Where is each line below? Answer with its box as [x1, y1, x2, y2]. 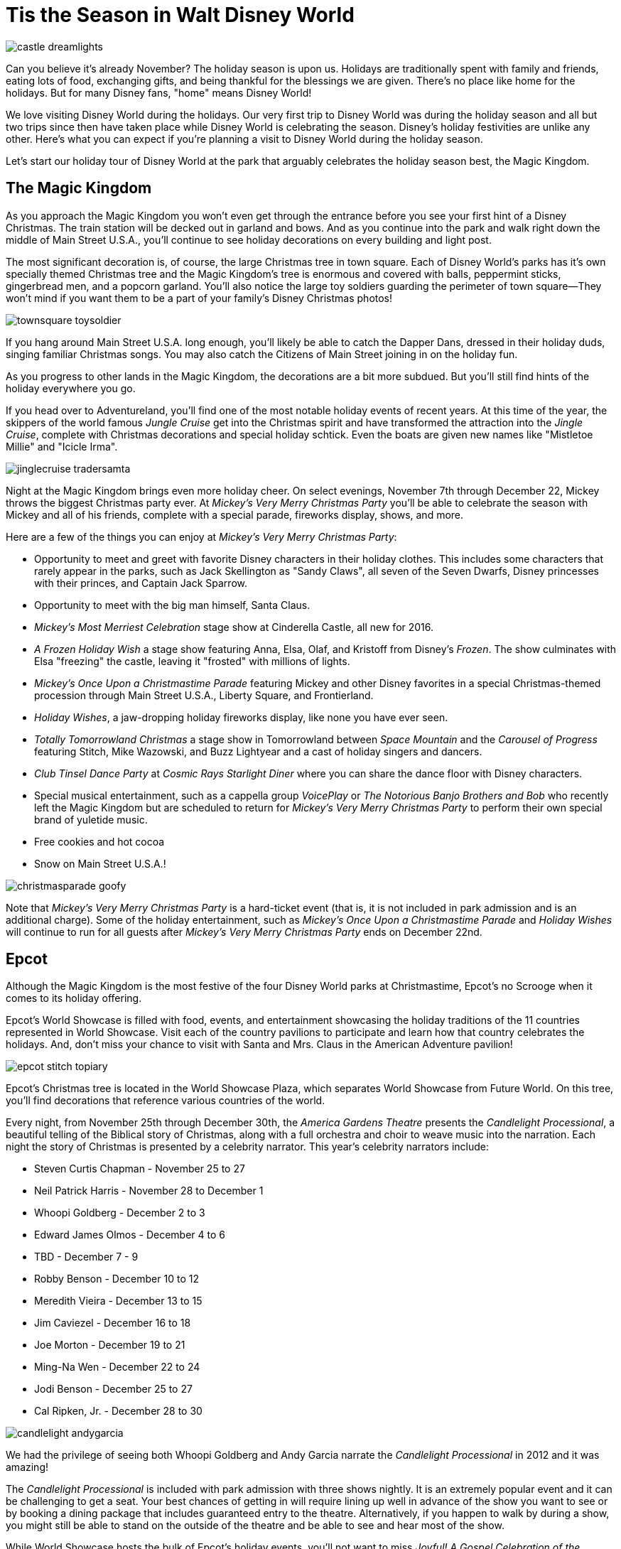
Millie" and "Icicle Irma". [6, 440, 118, 453]
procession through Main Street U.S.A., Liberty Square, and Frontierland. [34, 689, 374, 701]
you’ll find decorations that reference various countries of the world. [6, 1094, 325, 1107]
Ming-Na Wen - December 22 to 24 [34, 1361, 200, 1373]
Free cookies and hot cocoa [34, 835, 165, 848]
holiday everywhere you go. [6, 382, 136, 394]
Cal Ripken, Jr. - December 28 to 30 [34, 1405, 202, 1418]
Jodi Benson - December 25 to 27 [34, 1383, 193, 1396]
